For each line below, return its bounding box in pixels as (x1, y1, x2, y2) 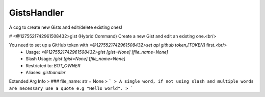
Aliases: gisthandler (26, 69, 66, 75)
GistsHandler (9, 7, 64, 18)
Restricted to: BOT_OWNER (26, 62, 80, 68)
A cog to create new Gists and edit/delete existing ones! (9, 24, 123, 30)
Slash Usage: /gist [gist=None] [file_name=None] (26, 56, 126, 62)
